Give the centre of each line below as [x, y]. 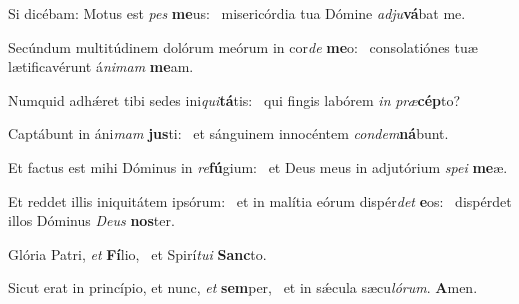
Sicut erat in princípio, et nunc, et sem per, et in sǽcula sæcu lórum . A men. [243, 287]
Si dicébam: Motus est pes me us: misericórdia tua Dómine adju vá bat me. [237, 13]
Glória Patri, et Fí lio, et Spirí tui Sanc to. [137, 253]
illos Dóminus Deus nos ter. [91, 220]
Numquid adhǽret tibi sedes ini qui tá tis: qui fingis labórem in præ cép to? [234, 99]
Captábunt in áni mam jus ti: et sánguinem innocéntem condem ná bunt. [228, 133]
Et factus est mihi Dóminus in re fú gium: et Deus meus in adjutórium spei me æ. [258, 166]
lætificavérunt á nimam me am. [101, 66]
